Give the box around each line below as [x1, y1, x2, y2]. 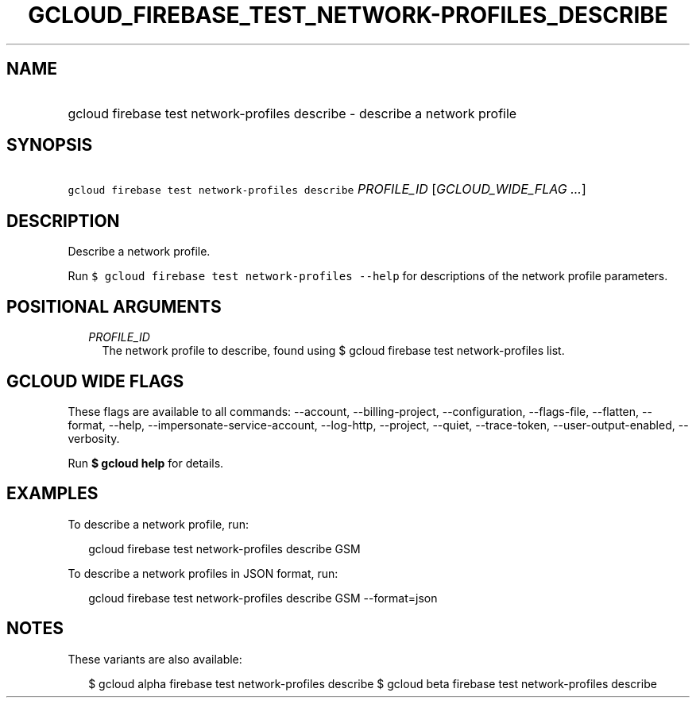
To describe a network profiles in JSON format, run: [68, 566, 338, 580]
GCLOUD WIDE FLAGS [6, 371, 184, 391]
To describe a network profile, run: [68, 517, 249, 531]
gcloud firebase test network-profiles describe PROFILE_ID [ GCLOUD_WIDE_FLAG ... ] [68, 181, 586, 198]
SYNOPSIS [6, 135, 93, 156]
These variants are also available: [68, 652, 242, 666]
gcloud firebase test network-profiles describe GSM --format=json [88, 591, 438, 605]
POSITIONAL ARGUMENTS [6, 296, 222, 317]
